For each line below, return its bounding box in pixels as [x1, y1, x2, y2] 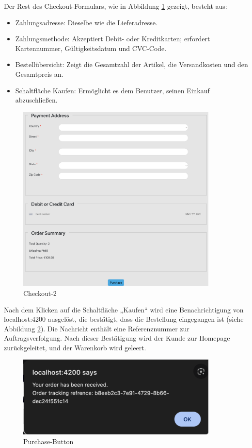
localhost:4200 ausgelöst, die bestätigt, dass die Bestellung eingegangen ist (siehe [4, 314, 244, 324]
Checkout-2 [23, 288, 57, 298]
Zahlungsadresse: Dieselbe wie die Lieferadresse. [15, 17, 157, 27]
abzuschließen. [15, 95, 58, 105]
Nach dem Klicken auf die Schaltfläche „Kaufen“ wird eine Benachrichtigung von [4, 304, 244, 314]
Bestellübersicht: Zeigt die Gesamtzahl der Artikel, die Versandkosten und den [15, 59, 248, 69]
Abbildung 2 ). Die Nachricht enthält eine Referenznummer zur [4, 323, 189, 333]
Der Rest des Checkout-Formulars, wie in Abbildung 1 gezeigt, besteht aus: [4, 1, 227, 11]
